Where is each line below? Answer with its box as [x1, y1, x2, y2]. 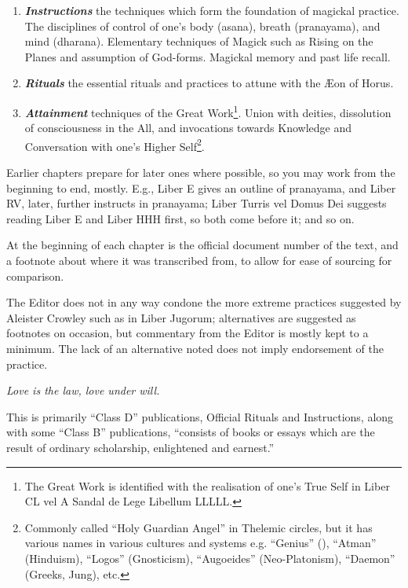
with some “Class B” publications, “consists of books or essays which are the [6, 424, 375, 440]
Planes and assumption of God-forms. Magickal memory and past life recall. [24, 48, 391, 64]
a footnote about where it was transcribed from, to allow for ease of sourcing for [6, 252, 392, 269]
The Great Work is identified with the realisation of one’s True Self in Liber [24, 477, 390, 494]
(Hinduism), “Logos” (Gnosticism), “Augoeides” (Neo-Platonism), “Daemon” [24, 549, 395, 566]
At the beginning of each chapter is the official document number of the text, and [6, 237, 399, 253]
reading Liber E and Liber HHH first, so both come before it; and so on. [6, 210, 355, 226]
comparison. [6, 267, 64, 284]
